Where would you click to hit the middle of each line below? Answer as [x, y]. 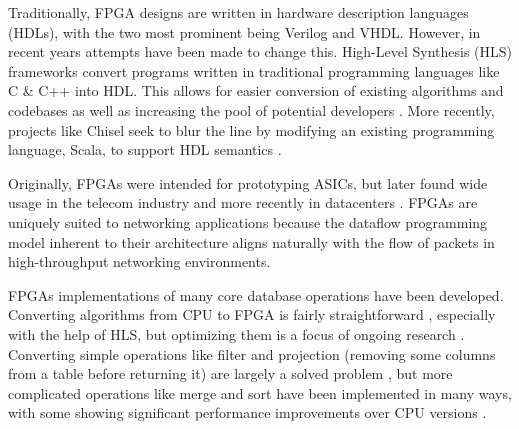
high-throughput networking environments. [139, 261]
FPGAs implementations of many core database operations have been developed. [256, 294]
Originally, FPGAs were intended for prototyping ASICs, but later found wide [248, 182]
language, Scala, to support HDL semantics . [145, 149]
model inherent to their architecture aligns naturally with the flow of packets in [251, 241]
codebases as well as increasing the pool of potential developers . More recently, [251, 109]
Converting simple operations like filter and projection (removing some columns [252, 353]
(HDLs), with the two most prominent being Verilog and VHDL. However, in [244, 31]
